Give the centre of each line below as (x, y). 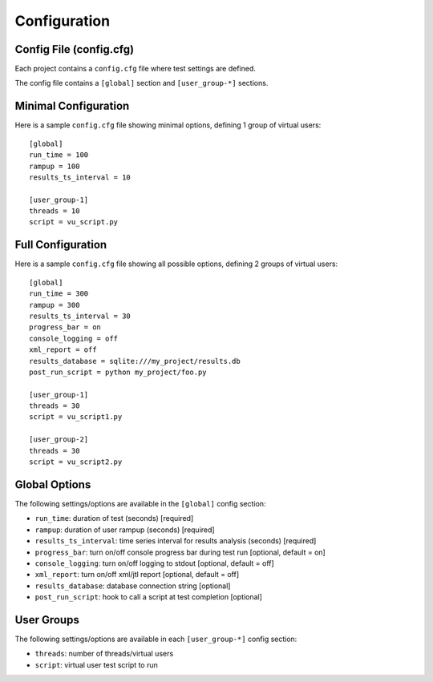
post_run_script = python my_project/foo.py (118, 372)
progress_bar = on (65, 327)
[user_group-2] (59, 440)
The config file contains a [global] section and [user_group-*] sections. (142, 83)
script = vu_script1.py (76, 417)
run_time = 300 (59, 294)
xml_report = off (63, 350)
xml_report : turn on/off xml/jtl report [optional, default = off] (137, 575)
